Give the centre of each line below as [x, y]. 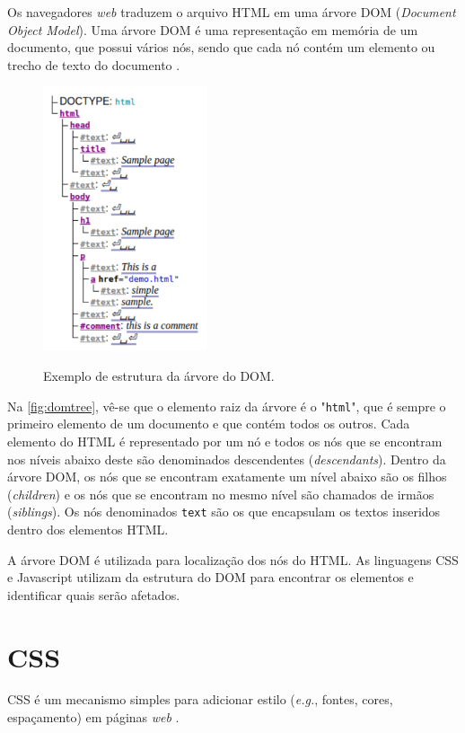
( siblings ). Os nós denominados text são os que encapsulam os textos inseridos [224, 512]
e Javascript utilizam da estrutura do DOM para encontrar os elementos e [211, 577]
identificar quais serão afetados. [94, 594]
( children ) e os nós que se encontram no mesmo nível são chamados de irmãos [221, 494]
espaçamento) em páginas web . [93, 717]
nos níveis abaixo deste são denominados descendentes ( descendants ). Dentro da [227, 459]
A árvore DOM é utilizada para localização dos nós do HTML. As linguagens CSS [233, 559]
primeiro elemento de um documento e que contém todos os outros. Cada [209, 424]
